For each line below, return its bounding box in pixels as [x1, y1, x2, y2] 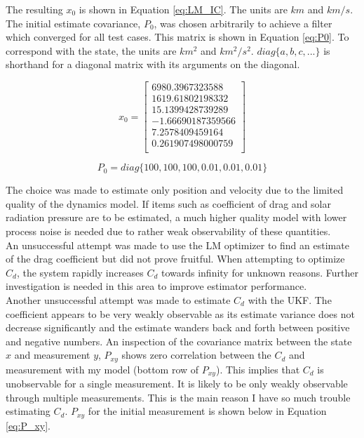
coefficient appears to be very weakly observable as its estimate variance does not [6, 306, 355, 321]
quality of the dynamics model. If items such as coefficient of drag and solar [6, 196, 331, 211]
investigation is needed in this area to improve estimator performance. [6, 279, 307, 293]
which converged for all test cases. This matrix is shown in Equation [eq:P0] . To [6, 29, 349, 44]
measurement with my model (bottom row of [6, 361, 199, 376]
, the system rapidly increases [16, 265, 144, 279]
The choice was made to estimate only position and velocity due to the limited [6, 182, 344, 197]
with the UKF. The [248, 292, 332, 307]
